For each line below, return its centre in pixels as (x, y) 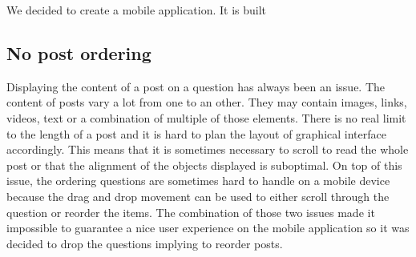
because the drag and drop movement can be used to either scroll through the (198, 196)
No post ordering (79, 52)
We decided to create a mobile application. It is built (137, 10)
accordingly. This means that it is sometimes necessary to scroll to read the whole (208, 149)
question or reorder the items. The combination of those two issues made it (191, 212)
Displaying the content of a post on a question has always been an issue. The (196, 86)
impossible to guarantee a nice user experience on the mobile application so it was (208, 228)
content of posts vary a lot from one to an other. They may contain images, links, (207, 102)
